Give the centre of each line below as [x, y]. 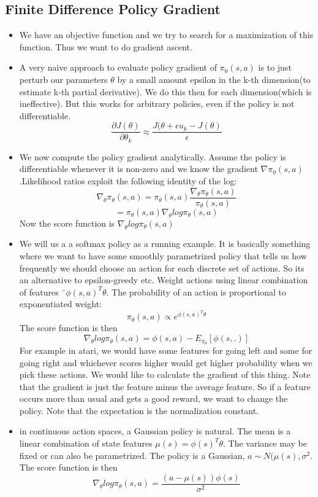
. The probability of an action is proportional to [196, 292]
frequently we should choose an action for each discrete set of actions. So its [162, 268]
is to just [275, 67]
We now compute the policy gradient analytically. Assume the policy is [153, 156]
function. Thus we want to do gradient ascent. [106, 46]
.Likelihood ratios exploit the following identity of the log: [128, 181]
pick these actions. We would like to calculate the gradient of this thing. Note [165, 374]
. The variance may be [265, 443]
